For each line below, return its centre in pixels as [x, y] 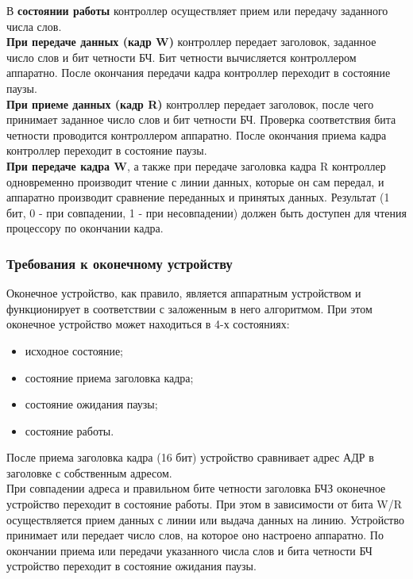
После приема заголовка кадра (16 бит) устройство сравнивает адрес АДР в [190, 457]
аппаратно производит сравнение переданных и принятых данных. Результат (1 [198, 197]
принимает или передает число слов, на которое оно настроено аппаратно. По [195, 535]
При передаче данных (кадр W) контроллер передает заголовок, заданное [191, 42]
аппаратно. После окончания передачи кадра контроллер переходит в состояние [199, 73]
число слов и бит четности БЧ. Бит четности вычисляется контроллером [181, 57]
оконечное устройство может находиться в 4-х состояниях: [148, 324]
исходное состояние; [74, 350]
